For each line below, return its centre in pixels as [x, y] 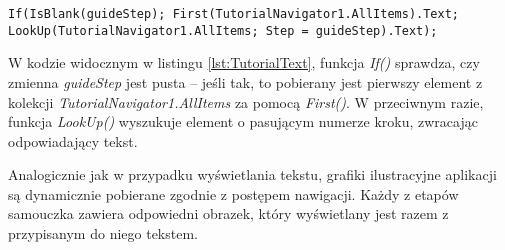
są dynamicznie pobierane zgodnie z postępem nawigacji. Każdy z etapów [233, 193]
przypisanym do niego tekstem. [103, 233]
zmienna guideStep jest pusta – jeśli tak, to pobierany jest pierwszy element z [245, 81]
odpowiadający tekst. [73, 140]
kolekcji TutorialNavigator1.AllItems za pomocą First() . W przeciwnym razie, [246, 101]
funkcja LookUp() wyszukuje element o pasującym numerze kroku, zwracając [243, 121]
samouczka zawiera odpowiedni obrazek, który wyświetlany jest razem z [228, 213]
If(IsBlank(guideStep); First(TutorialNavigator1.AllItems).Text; [234, 14]
